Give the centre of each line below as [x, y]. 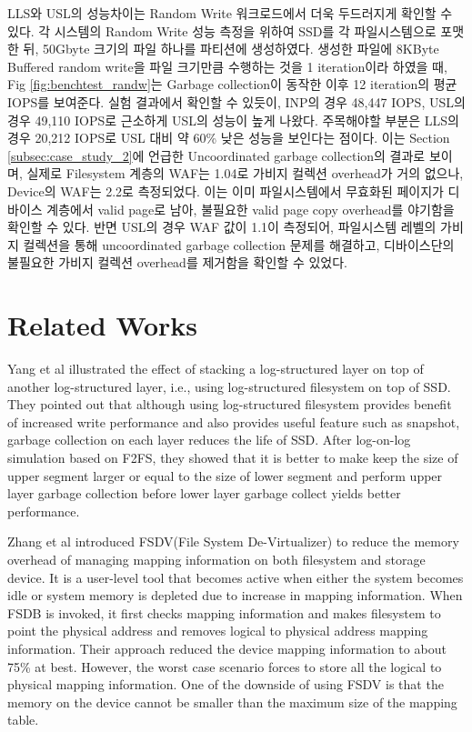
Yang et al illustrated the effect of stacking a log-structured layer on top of [216, 369]
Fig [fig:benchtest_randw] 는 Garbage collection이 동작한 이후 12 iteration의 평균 [232, 84]
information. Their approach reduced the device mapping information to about [227, 648]
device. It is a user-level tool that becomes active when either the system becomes [236, 577]
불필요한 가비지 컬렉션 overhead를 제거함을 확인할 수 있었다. [177, 262]
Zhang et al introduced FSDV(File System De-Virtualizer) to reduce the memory [233, 541]
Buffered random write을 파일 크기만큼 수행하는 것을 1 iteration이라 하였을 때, [227, 66]
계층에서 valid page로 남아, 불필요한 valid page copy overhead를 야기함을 [251, 209]
